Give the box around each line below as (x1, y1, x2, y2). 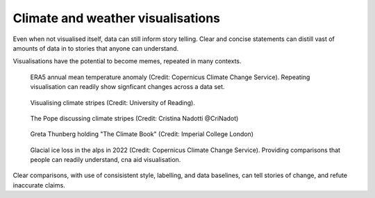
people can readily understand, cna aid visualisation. (30, 156, 181, 164)
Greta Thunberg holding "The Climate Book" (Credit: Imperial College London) (30, 130, 253, 138)
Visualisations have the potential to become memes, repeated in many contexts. (12, 57, 242, 65)
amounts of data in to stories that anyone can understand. (12, 44, 179, 52)
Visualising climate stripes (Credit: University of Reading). (30, 98, 196, 107)
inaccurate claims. (12, 181, 65, 189)
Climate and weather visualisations (12, 10, 221, 26)
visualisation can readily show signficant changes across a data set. (30, 83, 225, 91)
